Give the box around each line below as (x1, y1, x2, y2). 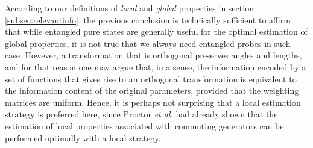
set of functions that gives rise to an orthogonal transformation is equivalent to (5, 72, 297, 85)
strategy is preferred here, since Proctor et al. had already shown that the (5, 108, 278, 120)
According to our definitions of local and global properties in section (5, 2, 254, 14)
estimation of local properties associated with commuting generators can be (5, 119, 284, 132)
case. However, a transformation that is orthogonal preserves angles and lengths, (5, 49, 302, 61)
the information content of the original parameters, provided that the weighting (5, 84, 299, 97)
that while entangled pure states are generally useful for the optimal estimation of (5, 25, 308, 38)
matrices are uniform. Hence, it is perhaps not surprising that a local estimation (5, 96, 301, 108)
